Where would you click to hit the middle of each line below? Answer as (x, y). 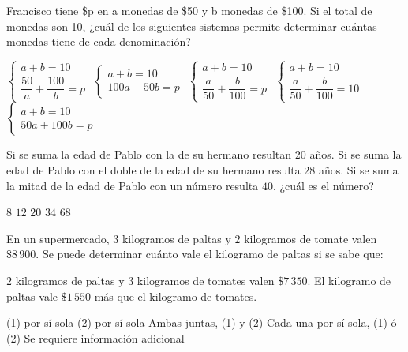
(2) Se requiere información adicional (95, 337)
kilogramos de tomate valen (311, 238)
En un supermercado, (58, 238)
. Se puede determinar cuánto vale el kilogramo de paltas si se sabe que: (210, 254)
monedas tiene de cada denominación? (99, 41)
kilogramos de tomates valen (206, 280)
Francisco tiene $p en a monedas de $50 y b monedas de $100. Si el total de (189, 10)
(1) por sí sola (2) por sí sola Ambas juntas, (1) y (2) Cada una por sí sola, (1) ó (202, 322)
